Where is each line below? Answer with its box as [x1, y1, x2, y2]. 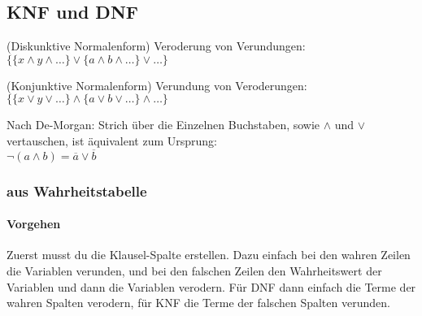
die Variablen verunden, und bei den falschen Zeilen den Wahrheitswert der [7, 262, 382, 279]
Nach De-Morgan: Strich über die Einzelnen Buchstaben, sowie [7, 116, 320, 133]
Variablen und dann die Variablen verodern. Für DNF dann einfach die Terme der [7, 278, 416, 295]
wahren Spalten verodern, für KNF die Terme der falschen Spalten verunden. [7, 294, 390, 311]
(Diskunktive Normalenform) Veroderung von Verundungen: [7, 37, 306, 54]
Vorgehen [7, 215, 61, 232]
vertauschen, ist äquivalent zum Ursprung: [7, 132, 217, 149]
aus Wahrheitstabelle [7, 180, 147, 201]
